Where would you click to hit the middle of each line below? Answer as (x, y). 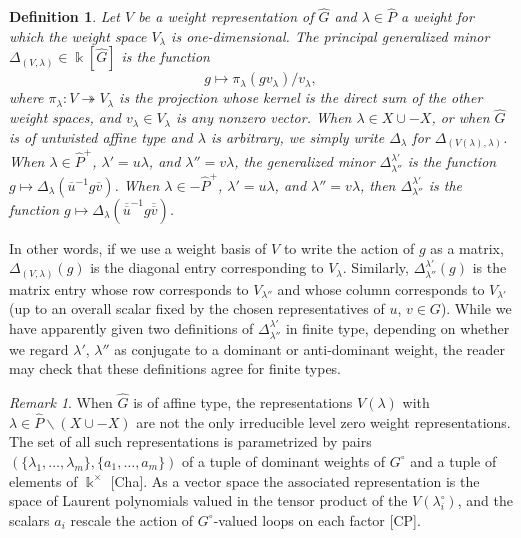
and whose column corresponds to (381, 288)
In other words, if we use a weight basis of (138, 247)
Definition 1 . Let (64, 16)
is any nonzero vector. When (264, 117)
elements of (43, 480)
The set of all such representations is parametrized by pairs (190, 441)
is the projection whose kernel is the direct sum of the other (301, 97)
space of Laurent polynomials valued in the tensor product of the (208, 500)
